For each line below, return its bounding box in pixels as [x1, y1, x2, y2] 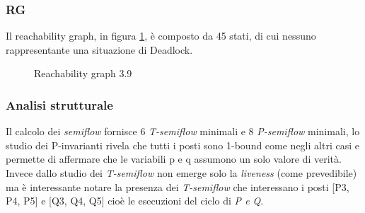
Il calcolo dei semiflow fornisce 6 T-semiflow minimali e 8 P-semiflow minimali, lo [6, 124, 360, 139]
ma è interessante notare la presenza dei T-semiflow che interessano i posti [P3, [6, 179, 349, 194]
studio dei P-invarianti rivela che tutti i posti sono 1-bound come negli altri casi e [6, 137, 359, 152]
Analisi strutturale [6, 96, 113, 113]
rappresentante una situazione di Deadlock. [6, 42, 193, 57]
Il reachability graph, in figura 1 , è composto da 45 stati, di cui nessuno [6, 28, 316, 43]
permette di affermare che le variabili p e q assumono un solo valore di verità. [6, 151, 342, 166]
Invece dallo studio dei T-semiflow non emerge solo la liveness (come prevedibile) [6, 166, 357, 180]
